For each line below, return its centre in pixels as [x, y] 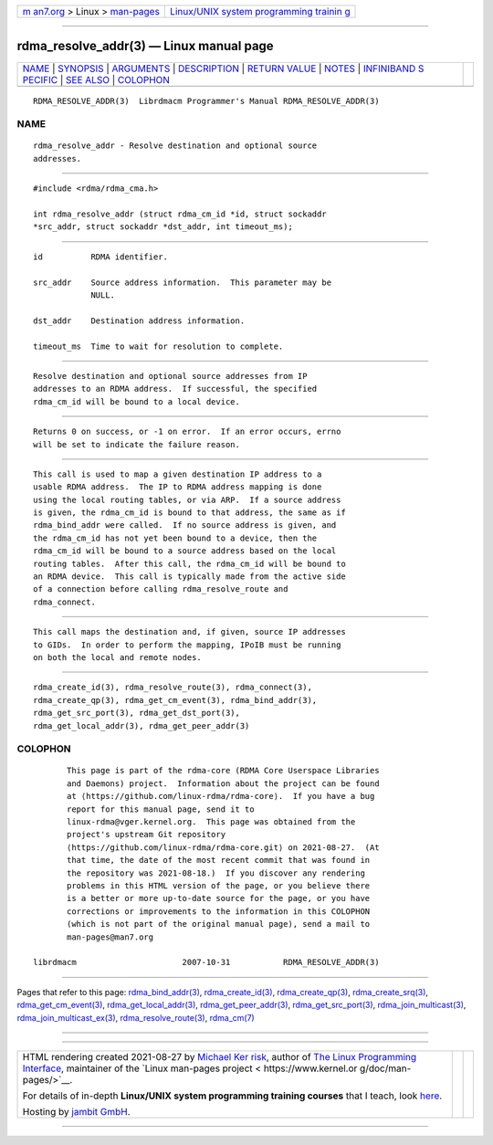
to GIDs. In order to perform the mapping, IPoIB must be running [187, 645]
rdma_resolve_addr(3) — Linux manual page [145, 46]
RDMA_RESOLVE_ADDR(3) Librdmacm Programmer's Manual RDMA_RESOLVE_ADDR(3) [206, 101]
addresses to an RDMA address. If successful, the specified [175, 389]
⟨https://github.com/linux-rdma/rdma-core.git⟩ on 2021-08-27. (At [223, 847]
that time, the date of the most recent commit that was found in [219, 860]
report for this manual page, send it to [161, 809]
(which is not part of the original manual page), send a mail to [219, 924]
